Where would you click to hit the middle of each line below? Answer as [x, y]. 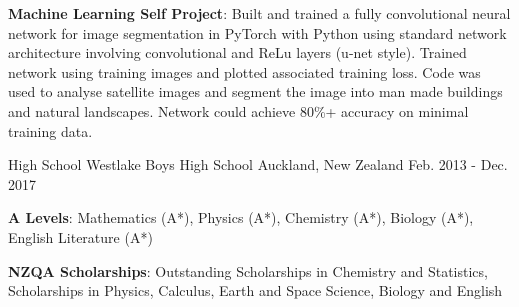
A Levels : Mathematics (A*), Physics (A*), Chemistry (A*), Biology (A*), [241, 217]
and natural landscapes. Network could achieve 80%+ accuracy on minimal [238, 110]
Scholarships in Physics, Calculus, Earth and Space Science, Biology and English [255, 290]
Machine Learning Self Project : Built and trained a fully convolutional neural [259, 13]
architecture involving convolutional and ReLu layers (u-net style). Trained [237, 52]
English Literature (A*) [80, 236]
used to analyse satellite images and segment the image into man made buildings [255, 91]
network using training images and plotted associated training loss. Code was [244, 71]
